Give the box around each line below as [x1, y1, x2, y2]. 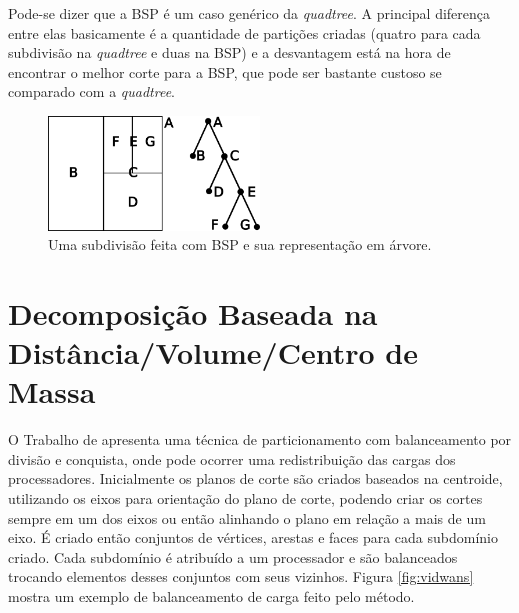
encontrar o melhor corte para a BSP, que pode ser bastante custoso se [8, 61, 442, 82]
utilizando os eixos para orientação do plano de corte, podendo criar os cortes [8, 488, 483, 509]
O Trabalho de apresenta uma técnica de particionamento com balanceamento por [8, 429, 512, 450]
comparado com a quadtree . [8, 81, 175, 102]
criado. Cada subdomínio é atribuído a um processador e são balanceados [8, 546, 458, 567]
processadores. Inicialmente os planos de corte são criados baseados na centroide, [8, 468, 503, 489]
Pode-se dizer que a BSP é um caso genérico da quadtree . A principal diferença [8, 3, 491, 23]
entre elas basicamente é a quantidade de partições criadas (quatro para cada [8, 22, 481, 43]
